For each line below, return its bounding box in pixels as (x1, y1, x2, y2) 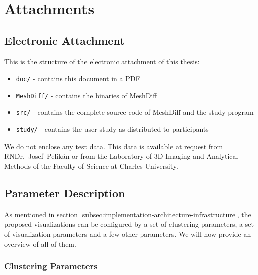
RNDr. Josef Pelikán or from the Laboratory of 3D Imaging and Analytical (4, 151, 238, 161)
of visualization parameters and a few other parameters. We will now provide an (4, 228, 251, 239)
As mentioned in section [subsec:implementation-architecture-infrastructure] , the (4, 209, 251, 219)
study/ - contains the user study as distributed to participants (16, 124, 209, 134)
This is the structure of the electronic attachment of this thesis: (4, 56, 200, 66)
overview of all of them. (4, 238, 76, 249)
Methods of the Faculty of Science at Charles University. (4, 160, 178, 171)
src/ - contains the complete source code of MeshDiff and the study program (16, 107, 254, 117)
